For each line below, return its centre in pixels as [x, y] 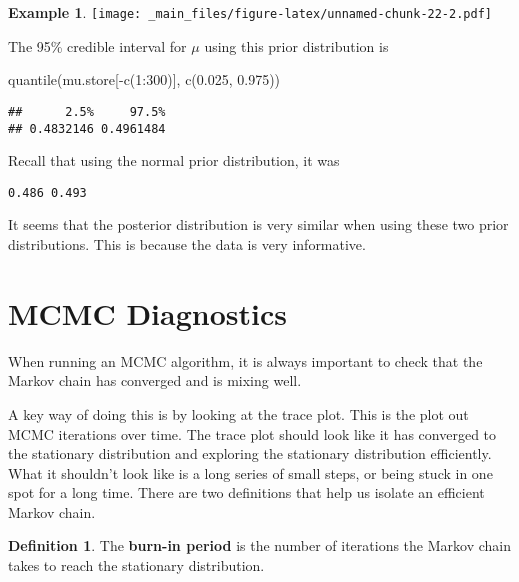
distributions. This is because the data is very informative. [187, 244]
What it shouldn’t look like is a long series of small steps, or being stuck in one [250, 472]
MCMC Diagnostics [147, 312]
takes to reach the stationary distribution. [136, 565]
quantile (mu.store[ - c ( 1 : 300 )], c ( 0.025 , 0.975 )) [144, 79]
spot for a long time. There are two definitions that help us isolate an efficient [246, 492]
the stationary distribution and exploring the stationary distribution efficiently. [250, 453]
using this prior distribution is [296, 45]
